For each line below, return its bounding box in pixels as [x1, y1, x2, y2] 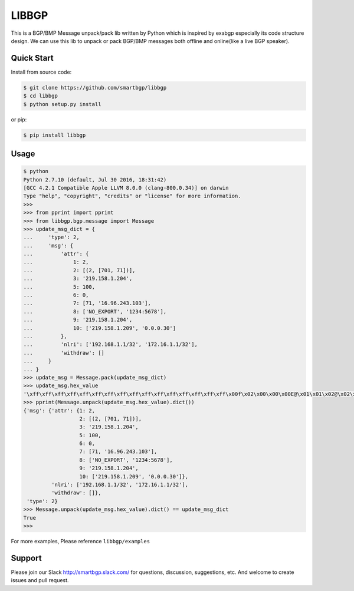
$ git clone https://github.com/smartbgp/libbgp [23, 84, 167, 91]
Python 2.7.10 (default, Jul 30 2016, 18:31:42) [23, 176, 167, 183]
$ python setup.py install [23, 101, 101, 107]
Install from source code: [11, 68, 72, 75]
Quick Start [11, 53, 54, 63]
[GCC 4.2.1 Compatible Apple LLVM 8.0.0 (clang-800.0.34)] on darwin [23, 184, 229, 191]
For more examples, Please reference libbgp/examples [11, 537, 150, 544]
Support [11, 553, 42, 563]
